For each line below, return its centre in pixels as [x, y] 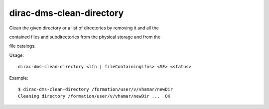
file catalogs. [22, 46]
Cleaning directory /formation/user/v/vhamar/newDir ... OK [94, 96]
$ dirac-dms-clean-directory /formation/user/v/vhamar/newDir [96, 89]
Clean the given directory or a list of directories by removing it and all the [84, 28]
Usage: [17, 55]
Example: [19, 78]
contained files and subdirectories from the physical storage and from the [85, 37]
